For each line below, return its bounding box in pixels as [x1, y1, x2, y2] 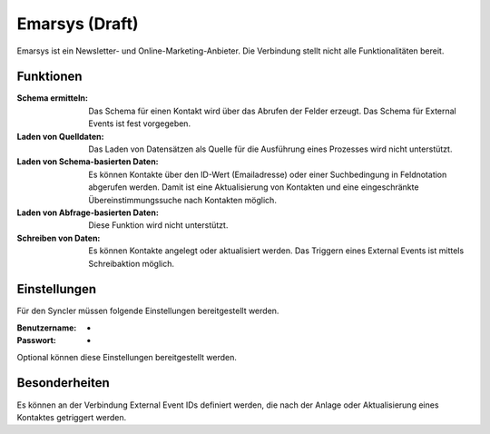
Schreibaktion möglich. [88, 258, 175, 269]
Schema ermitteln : [16, 93, 88, 104]
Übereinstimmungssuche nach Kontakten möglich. [88, 194, 277, 205]
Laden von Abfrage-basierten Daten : [16, 207, 159, 218]
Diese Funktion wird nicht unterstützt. [88, 220, 229, 231]
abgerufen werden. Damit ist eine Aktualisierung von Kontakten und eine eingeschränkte [88, 182, 419, 192]
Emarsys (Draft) [16, 14, 139, 34]
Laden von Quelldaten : [16, 131, 104, 142]
